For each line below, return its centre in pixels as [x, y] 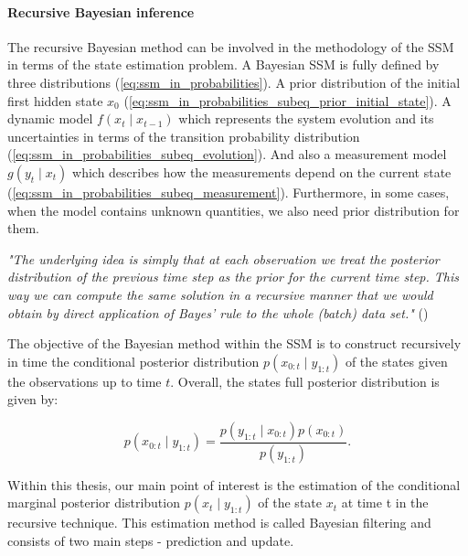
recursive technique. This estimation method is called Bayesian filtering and [219, 523]
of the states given [396, 361]
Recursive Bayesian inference [101, 11]
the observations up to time [85, 381]
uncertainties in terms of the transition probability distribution [184, 136]
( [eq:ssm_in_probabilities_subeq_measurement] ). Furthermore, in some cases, [229, 192]
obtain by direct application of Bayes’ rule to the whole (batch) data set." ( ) [218, 312]
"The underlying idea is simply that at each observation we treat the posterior [223, 258]
